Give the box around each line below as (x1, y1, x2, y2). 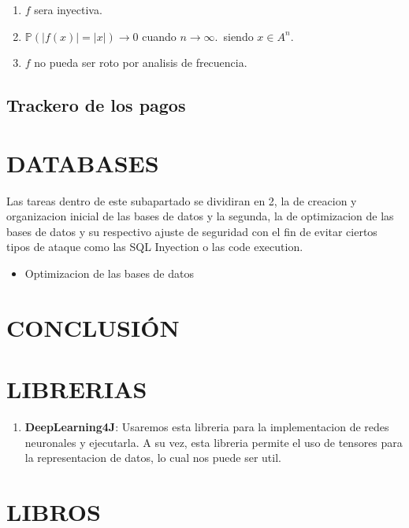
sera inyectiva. (34, 2, 102, 17)
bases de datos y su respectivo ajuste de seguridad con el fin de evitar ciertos (6, 223, 377, 239)
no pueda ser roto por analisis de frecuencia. (34, 54, 247, 71)
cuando (142, 28, 177, 44)
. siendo (214, 28, 254, 44)
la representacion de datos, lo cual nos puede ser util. (24, 449, 281, 466)
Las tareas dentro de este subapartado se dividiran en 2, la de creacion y (6, 192, 357, 209)
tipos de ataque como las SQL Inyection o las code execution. (6, 238, 303, 255)
